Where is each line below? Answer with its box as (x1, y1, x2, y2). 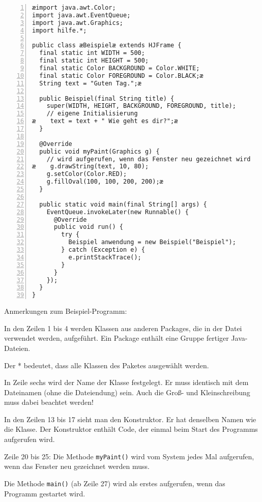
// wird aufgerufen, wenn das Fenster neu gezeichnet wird (46, 155, 251, 163)
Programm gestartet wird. (4, 488, 85, 498)
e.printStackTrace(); (68, 253, 141, 261)
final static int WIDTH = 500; (39, 49, 145, 57)
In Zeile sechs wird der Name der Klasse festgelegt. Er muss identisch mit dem (4, 377, 249, 388)
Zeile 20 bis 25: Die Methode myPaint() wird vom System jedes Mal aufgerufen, (4, 451, 254, 461)
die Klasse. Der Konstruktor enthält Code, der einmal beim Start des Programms (4, 424, 258, 434)
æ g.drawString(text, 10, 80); (32, 163, 149, 170)
